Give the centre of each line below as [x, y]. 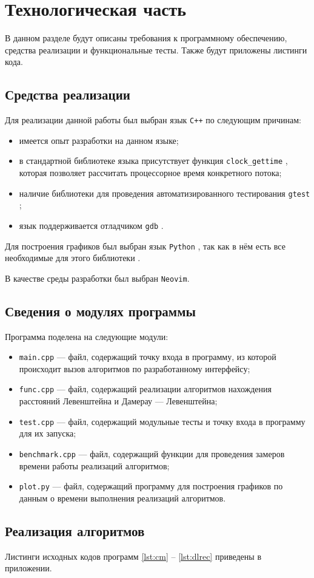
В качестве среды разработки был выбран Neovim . [97, 278]
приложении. [28, 568]
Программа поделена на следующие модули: [87, 336]
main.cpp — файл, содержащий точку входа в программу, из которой [148, 357]
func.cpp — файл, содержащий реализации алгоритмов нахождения [145, 389]
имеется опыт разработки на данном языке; [99, 140]
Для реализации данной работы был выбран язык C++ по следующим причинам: [153, 120]
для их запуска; [48, 433]
